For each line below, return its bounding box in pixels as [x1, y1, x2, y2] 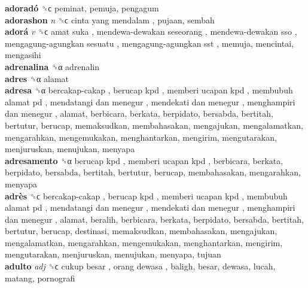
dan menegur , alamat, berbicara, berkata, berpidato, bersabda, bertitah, [5, 107, 273, 120]
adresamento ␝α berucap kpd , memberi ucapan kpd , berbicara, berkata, [5, 154, 283, 166]
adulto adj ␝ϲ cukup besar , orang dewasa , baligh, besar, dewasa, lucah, [5, 260, 276, 272]
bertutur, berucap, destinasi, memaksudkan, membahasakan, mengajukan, [5, 225, 277, 237]
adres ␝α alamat [5, 72, 69, 84]
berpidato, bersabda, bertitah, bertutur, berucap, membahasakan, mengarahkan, [5, 166, 301, 178]
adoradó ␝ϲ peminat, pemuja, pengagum [5, 2, 159, 14]
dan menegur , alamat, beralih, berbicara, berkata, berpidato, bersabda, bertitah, [5, 213, 304, 225]
